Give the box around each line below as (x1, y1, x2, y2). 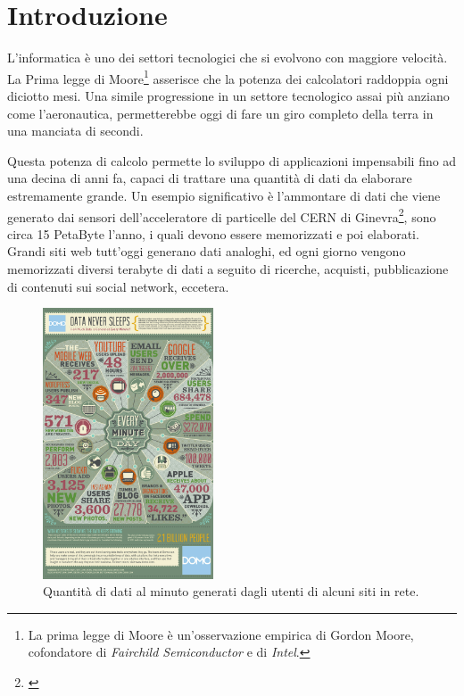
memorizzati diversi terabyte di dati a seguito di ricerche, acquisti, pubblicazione (7, 259, 449, 278)
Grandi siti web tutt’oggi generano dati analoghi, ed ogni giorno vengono (7, 242, 406, 261)
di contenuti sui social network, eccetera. (7, 277, 229, 295)
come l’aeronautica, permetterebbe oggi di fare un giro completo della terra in (7, 104, 434, 122)
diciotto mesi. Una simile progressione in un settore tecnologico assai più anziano (7, 86, 450, 104)
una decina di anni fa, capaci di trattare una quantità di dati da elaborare (7, 169, 412, 187)
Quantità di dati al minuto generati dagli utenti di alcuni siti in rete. (43, 582, 419, 601)
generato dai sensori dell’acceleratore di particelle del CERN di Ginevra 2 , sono (7, 204, 436, 226)
